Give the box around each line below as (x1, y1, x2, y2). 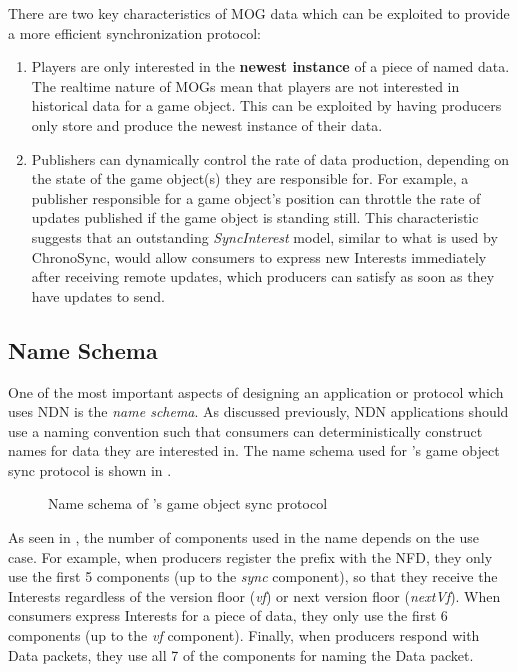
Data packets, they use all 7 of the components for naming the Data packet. (8, 644, 474, 665)
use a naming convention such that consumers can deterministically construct (8, 420, 483, 441)
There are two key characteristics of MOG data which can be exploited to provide (8, 3, 510, 23)
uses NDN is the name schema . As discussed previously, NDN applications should (8, 401, 509, 422)
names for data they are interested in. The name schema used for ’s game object (8, 440, 500, 461)
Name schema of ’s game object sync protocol (48, 493, 328, 514)
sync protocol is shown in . (8, 459, 172, 480)
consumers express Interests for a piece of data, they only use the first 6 (8, 605, 448, 626)
